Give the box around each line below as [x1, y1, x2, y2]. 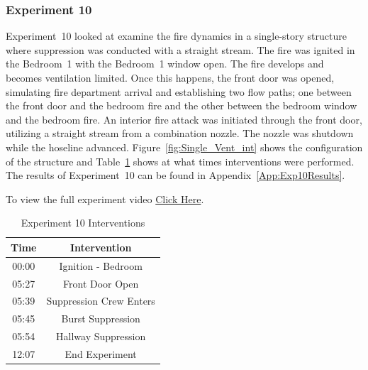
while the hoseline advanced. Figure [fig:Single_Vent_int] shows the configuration [6, 139, 363, 154]
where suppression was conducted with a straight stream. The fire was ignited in [6, 42, 355, 57]
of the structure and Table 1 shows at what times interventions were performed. [6, 153, 355, 168]
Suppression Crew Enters [46, 293, 155, 308]
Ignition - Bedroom [59, 258, 143, 273]
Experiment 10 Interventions [21, 215, 145, 230]
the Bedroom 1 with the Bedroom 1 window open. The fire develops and [6, 56, 324, 71]
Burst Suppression [61, 311, 140, 326]
